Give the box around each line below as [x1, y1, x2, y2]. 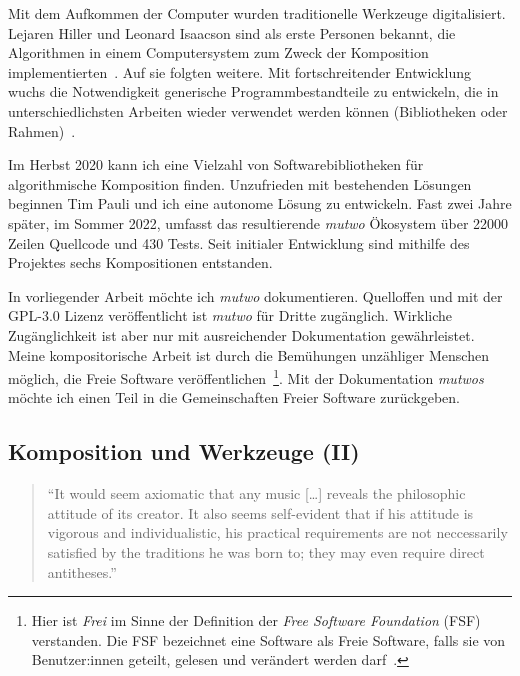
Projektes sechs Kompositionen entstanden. [8, 252, 273, 273]
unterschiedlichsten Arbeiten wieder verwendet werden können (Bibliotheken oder [8, 100, 508, 121]
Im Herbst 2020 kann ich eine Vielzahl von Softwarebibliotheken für [8, 154, 424, 175]
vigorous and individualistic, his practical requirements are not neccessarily [47, 522, 508, 543]
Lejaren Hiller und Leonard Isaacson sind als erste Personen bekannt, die [8, 22, 456, 43]
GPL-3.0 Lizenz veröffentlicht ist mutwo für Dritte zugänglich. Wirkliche [8, 305, 453, 326]
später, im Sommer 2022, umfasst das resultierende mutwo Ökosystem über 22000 [8, 212, 509, 233]
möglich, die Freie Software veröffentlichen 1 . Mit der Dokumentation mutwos [8, 365, 484, 388]
